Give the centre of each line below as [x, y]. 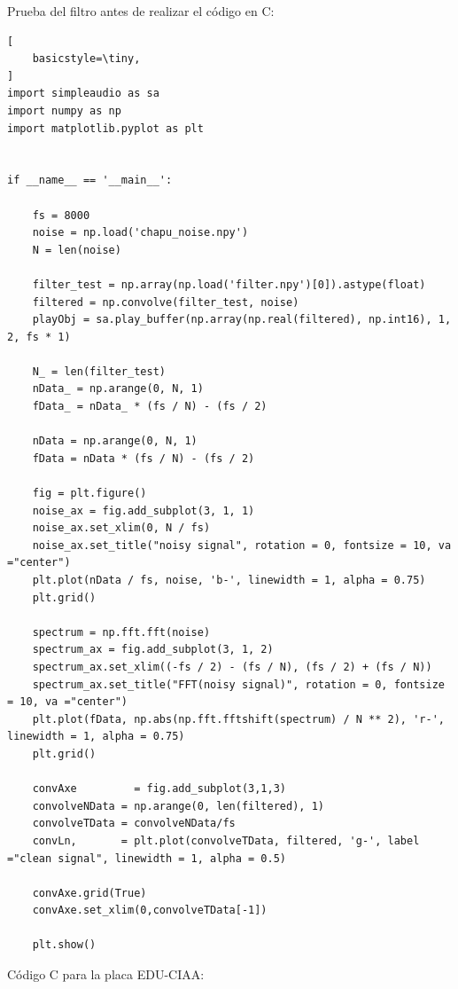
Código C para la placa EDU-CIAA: [106, 974]
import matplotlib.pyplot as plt [105, 128]
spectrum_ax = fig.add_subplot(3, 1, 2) [153, 650]
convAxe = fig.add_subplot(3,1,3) [159, 789]
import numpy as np [64, 110]
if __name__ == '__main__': [90, 181]
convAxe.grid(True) [89, 893]
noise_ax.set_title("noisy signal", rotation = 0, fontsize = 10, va [242, 545]
